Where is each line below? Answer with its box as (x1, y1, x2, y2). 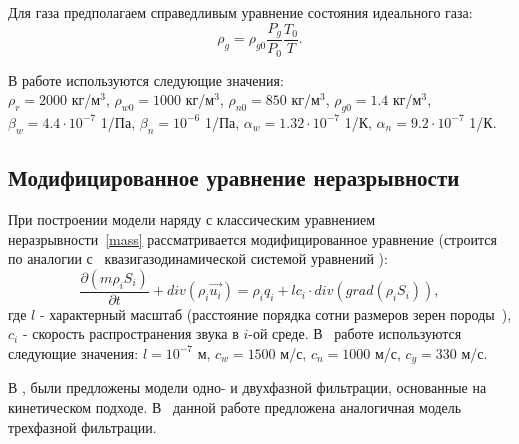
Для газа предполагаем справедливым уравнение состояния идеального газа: (8, 2, 473, 22)
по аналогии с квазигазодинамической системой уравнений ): (8, 248, 388, 269)
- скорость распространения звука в (22, 323, 239, 344)
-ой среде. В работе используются (248, 323, 462, 344)
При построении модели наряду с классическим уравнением (8, 208, 376, 229)
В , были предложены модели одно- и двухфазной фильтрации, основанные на (8, 377, 487, 398)
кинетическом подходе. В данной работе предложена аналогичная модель (8, 396, 462, 417)
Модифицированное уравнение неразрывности (8, 162, 460, 193)
